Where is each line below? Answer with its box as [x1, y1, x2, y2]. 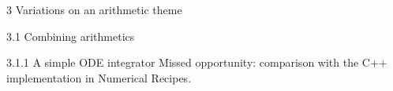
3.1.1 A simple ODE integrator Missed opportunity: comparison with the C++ [6, 54, 387, 71]
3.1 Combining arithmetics [6, 27, 135, 44]
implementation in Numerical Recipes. [6, 69, 192, 86]
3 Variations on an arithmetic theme [6, 2, 182, 17]
